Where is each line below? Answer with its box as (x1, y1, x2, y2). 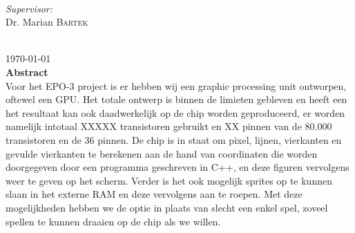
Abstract (6, 64, 48, 79)
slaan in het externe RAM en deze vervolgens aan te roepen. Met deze (6, 187, 303, 201)
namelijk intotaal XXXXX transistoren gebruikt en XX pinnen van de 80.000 (6, 119, 332, 133)
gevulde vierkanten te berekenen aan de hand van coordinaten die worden (6, 146, 318, 160)
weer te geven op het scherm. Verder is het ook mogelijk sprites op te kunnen (6, 173, 332, 187)
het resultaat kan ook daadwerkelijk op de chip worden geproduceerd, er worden (6, 105, 345, 120)
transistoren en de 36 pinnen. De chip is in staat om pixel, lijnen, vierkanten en (6, 132, 342, 147)
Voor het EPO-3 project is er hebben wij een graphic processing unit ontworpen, (6, 78, 347, 93)
